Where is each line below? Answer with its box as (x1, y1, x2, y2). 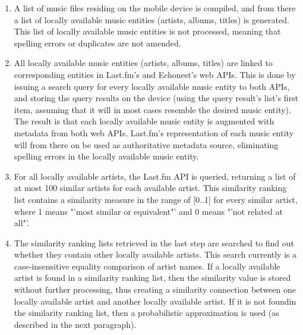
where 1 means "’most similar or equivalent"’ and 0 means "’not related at (14, 205, 283, 217)
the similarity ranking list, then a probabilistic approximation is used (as (14, 306, 279, 319)
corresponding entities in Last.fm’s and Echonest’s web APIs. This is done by (14, 68, 296, 80)
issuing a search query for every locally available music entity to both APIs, (14, 80, 290, 92)
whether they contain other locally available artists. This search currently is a (14, 248, 297, 261)
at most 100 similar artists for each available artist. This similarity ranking (14, 181, 287, 194)
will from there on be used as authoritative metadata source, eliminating (14, 138, 279, 151)
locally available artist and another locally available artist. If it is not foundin (14, 295, 296, 307)
